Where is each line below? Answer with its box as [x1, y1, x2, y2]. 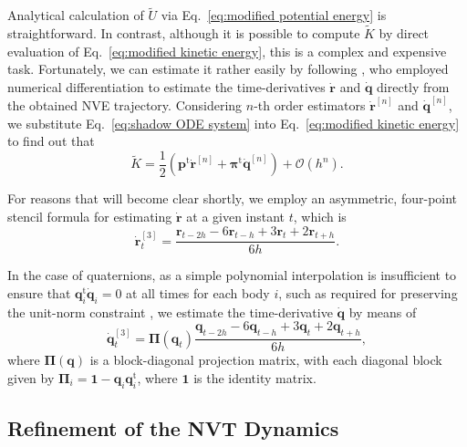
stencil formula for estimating [7, 206, 172, 225]
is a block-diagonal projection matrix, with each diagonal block [89, 350, 442, 369]
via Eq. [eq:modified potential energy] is [161, 5, 387, 25]
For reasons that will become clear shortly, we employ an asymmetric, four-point [7, 189, 458, 208]
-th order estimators [254, 96, 366, 115]
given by [7, 368, 55, 387]
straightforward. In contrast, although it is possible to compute [7, 24, 360, 43]
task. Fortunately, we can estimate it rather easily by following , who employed [7, 59, 449, 78]
